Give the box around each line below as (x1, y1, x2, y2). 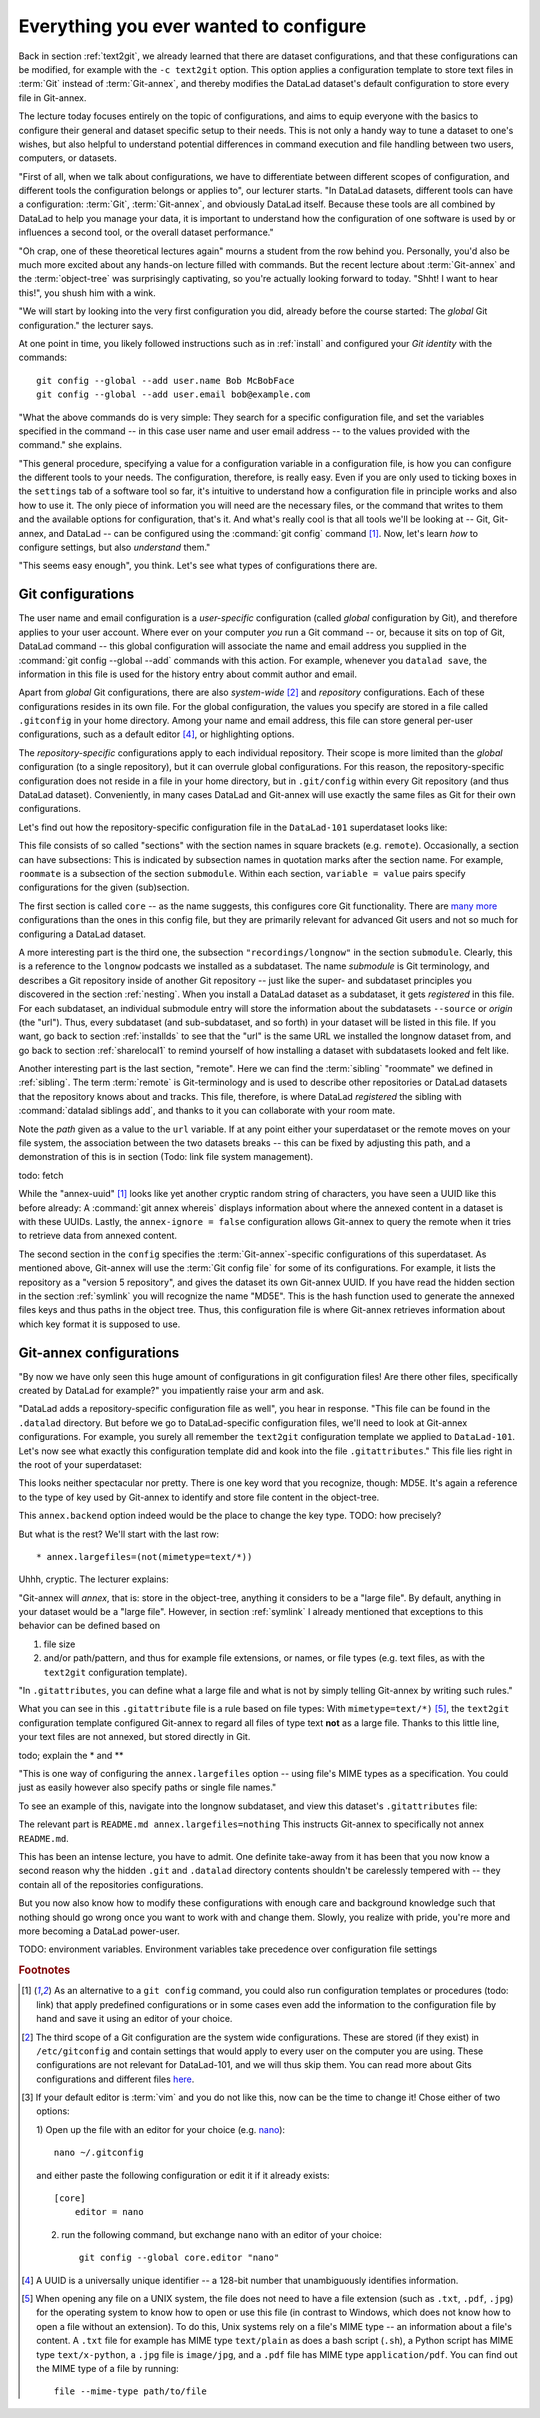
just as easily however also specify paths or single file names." (18, 1781, 277, 1794)
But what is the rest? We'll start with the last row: (18, 1528, 220, 1540)
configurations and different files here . (36, 2073, 195, 2085)
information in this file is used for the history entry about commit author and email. (18, 668, 357, 680)
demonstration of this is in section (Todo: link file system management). (18, 1151, 314, 1163)
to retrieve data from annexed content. (18, 1230, 178, 1242)
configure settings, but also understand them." (18, 541, 211, 554)
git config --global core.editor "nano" (78, 2252, 280, 2264)
